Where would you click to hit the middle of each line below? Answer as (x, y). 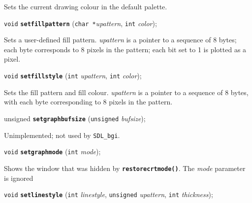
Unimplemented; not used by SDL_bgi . (62, 135)
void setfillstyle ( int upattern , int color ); (73, 76)
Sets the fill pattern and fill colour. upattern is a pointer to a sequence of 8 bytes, (126, 92)
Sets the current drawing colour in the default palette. (86, 6)
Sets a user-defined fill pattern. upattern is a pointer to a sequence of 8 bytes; (120, 40)
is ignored (19, 178)
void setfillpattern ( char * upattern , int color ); (80, 23)
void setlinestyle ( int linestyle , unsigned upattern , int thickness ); (109, 194)
